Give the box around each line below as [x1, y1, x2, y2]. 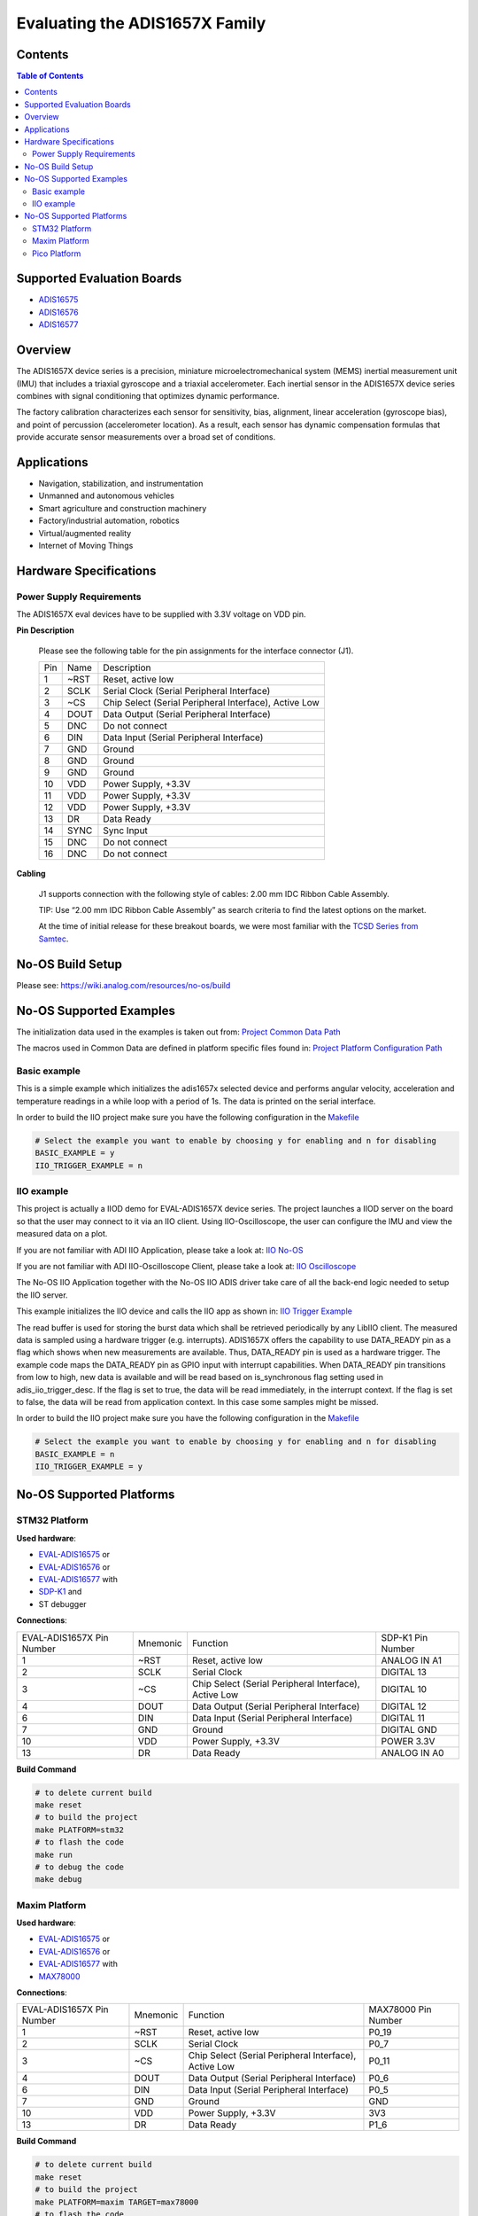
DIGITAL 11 [381, 1712, 425, 1724]
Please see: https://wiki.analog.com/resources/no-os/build [16, 979, 231, 990]
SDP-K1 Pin [381, 1631, 428, 1643]
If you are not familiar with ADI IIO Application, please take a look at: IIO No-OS [16, 1245, 304, 1255]
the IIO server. [16, 1290, 68, 1300]
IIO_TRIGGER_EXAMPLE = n [35, 1160, 143, 1170]
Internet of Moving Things [38, 540, 134, 550]
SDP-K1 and [38, 1587, 82, 1597]
